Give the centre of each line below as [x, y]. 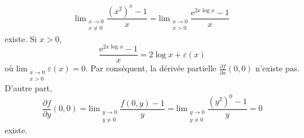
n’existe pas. [278, 68]
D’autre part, [28, 87]
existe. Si [21, 38]
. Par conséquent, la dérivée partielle [151, 68]
